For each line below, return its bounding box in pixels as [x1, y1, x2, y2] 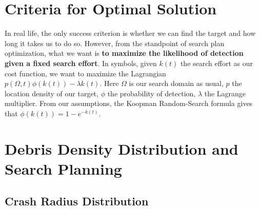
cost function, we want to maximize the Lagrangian [5, 68, 166, 78]
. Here [99, 78, 119, 89]
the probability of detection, [107, 88, 196, 98]
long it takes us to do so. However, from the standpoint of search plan [5, 37, 225, 48]
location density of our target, [5, 88, 98, 98]
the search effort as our [180, 57, 253, 68]
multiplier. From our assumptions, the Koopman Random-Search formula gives [5, 98, 253, 109]
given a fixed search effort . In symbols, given [5, 57, 157, 68]
